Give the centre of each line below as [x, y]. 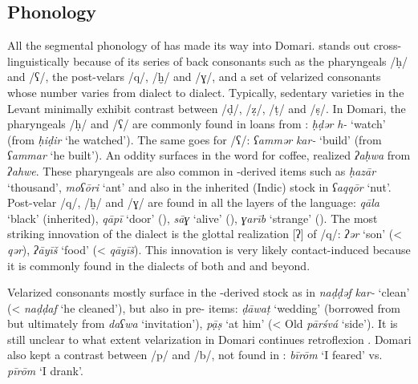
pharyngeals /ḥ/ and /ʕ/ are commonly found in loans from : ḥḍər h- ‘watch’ [197, 124]
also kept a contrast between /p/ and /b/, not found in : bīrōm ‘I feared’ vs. [195, 355]
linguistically [39, 61]
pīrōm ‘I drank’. [45, 371]
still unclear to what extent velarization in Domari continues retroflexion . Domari [209, 339]
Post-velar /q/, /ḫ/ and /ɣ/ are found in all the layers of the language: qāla [193, 202]
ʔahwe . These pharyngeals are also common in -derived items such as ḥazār [192, 170]
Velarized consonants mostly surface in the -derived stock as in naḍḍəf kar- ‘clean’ [209, 292]
